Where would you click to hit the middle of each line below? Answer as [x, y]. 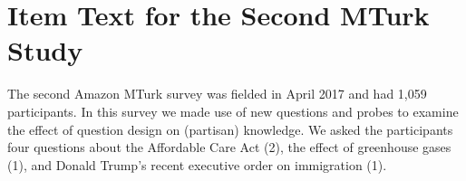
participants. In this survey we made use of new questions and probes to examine [233, 111]
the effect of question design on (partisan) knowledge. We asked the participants [230, 129]
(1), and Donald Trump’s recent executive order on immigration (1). [197, 164]
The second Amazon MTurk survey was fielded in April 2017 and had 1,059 [217, 94]
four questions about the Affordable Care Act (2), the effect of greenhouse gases [229, 147]
